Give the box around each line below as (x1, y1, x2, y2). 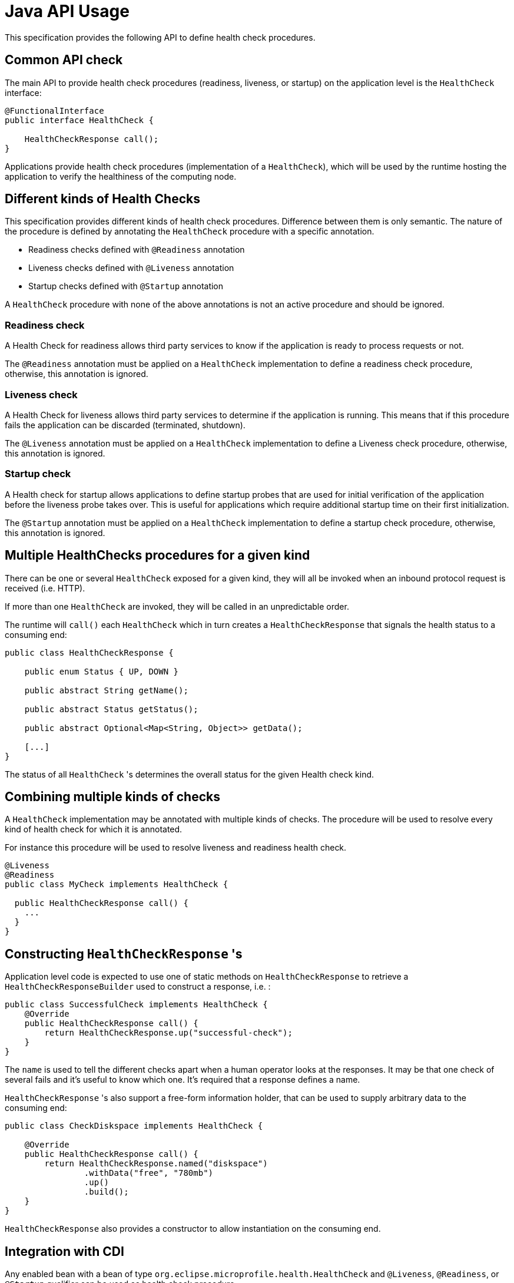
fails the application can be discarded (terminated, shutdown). (5, 419, 246, 430)
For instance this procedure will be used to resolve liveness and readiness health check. (5, 842, 347, 853)
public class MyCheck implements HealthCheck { (5, 879, 228, 889)
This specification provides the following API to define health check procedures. (5, 32, 316, 42)
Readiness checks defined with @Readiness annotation (28, 244, 245, 255)
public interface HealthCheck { (5, 115, 154, 125)
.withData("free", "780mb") (84, 1168, 214, 1178)
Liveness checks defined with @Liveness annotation (28, 263, 234, 273)
